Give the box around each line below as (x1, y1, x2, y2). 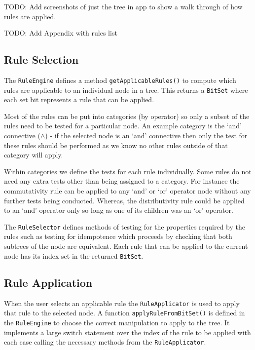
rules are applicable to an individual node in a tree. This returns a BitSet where (4, 84, 248, 95)
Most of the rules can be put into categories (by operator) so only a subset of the (4, 111, 250, 121)
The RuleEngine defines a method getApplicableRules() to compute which (4, 75, 236, 85)
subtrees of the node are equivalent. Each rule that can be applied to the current (4, 241, 248, 251)
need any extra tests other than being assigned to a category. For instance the (4, 176, 240, 186)
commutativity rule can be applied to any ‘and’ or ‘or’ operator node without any (4, 186, 251, 196)
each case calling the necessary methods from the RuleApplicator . (4, 337, 206, 347)
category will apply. (4, 150, 63, 160)
